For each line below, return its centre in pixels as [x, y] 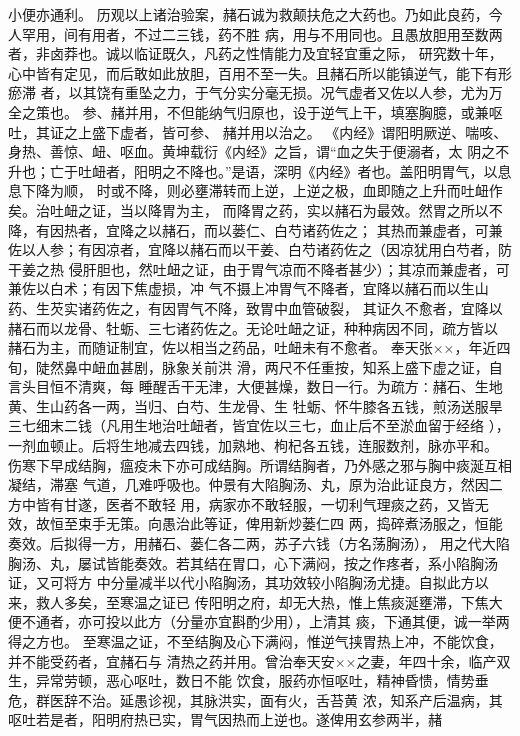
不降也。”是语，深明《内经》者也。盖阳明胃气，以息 [343, 170]
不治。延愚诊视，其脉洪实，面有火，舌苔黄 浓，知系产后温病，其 [290, 699]
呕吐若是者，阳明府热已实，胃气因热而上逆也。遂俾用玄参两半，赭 [225, 719]
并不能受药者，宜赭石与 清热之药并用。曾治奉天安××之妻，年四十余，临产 [252, 660]
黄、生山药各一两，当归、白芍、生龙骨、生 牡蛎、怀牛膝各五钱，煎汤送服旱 [255, 405]
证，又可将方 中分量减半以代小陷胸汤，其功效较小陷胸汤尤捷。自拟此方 [241, 582]
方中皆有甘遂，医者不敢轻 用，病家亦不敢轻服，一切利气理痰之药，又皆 [241, 503]
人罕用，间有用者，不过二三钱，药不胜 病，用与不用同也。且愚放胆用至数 [248, 33]
